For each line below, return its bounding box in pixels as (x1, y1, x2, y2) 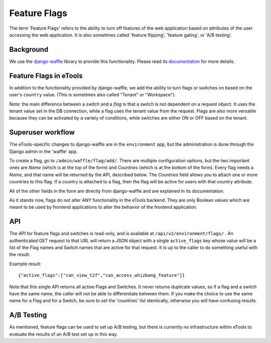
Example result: (9, 261, 42, 267)
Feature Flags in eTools (9, 71, 83, 80)
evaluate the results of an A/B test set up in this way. (9, 331, 118, 337)
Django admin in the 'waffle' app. (9, 148, 78, 154)
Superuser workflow (9, 128, 75, 137)
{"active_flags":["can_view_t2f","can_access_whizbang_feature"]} (18, 273, 185, 278)
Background (9, 45, 49, 54)
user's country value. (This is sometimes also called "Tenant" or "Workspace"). (9, 92, 176, 98)
